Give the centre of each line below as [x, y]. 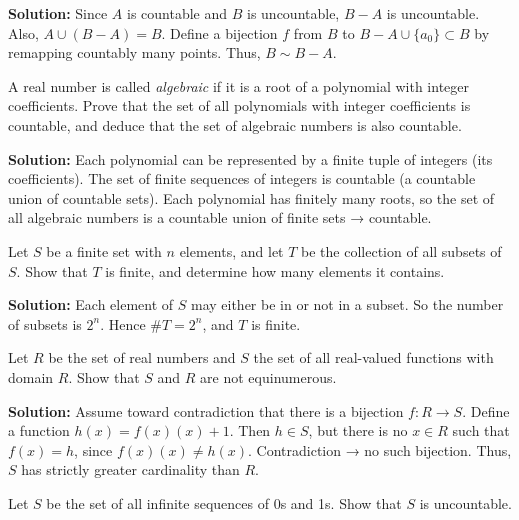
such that [481, 430]
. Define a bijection [219, 32]
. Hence [123, 323]
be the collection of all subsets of [401, 250]
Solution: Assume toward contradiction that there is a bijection [206, 410]
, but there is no [358, 430]
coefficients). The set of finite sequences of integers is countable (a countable [242, 178]
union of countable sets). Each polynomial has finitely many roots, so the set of [251, 197]
